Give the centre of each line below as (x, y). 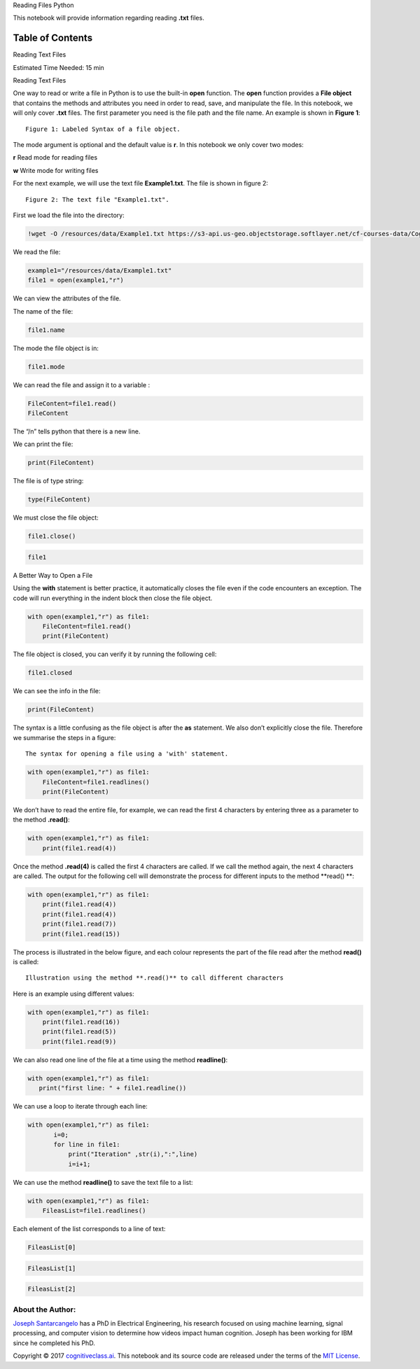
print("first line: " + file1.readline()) (113, 1088)
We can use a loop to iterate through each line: (80, 1106)
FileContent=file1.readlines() (96, 782)
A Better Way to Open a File (53, 575)
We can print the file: (43, 444)
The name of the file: (43, 311)
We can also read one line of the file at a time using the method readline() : (120, 1059)
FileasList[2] (52, 1289)
